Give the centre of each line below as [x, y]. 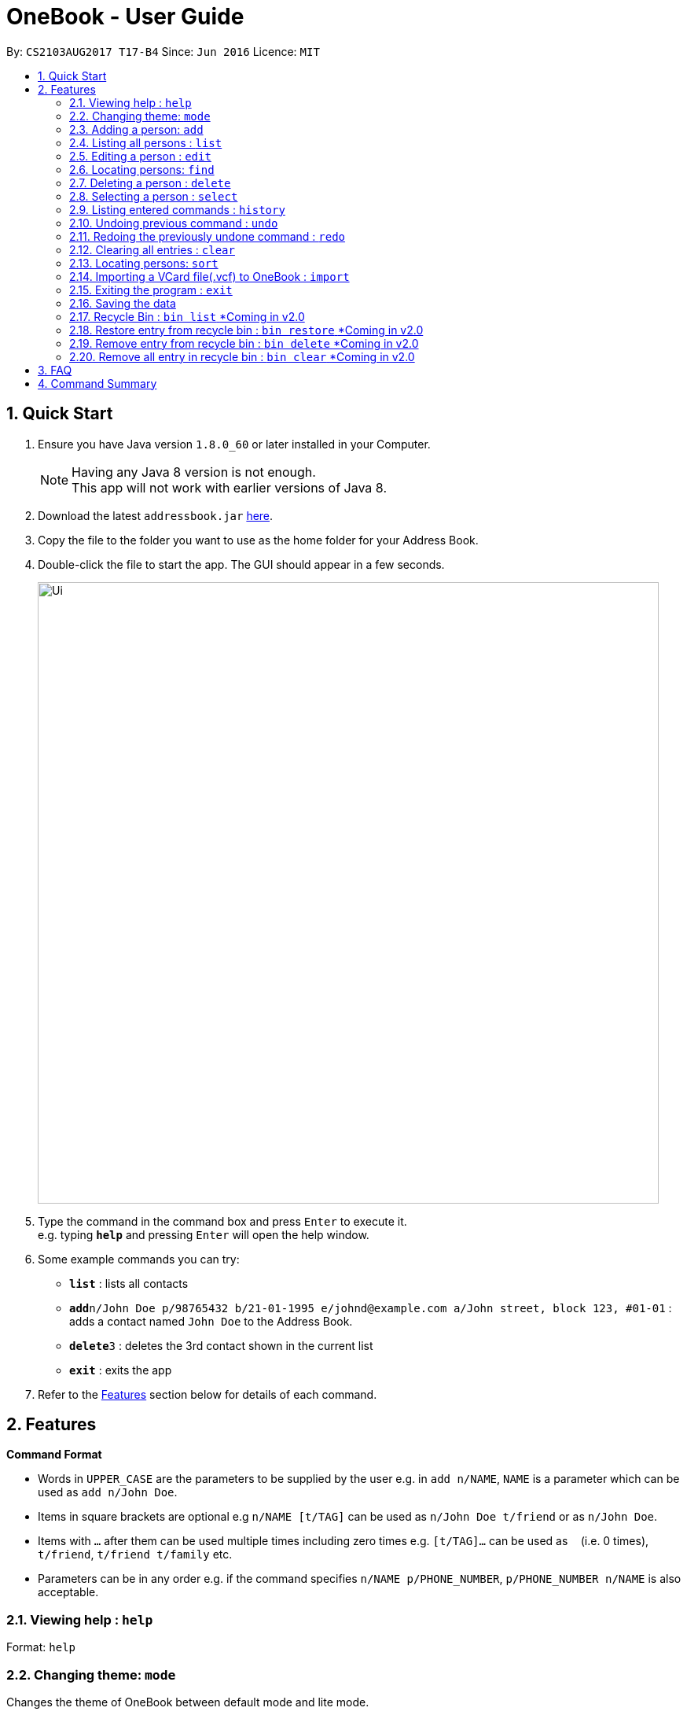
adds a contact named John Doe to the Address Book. [211, 1321]
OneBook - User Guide [125, 17]
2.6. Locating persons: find [142, 169]
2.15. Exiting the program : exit [151, 290]
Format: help [41, 1647]
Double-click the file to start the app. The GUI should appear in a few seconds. [241, 564]
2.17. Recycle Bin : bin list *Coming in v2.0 [187, 316]
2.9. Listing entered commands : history [177, 209]
